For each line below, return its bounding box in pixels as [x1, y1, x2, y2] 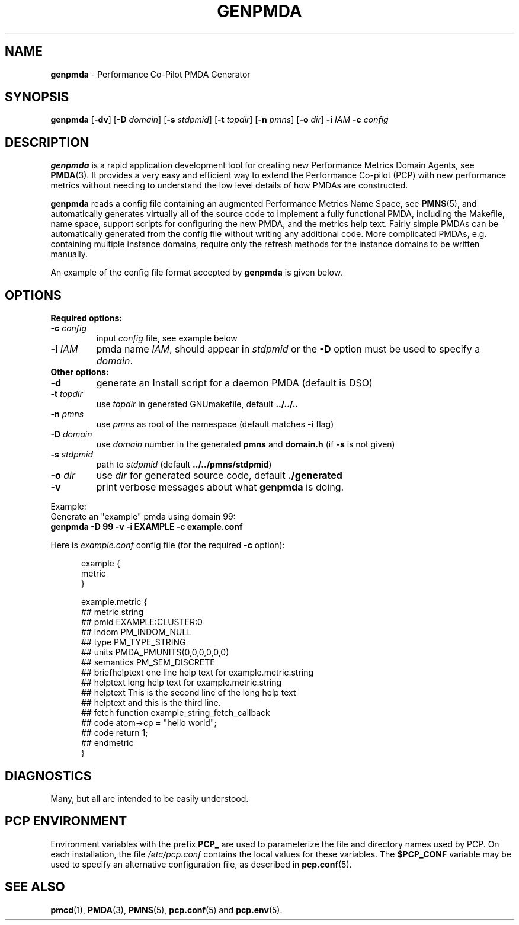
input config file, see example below [96, 333, 238, 344]
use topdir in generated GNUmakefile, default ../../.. [96, 399, 299, 409]
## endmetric [81, 738, 134, 748]
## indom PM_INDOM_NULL [81, 627, 192, 638]
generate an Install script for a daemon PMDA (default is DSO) [96, 377, 373, 389]
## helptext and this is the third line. [81, 697, 221, 708]
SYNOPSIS [5, 89, 69, 105]
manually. [50, 249, 88, 260]
